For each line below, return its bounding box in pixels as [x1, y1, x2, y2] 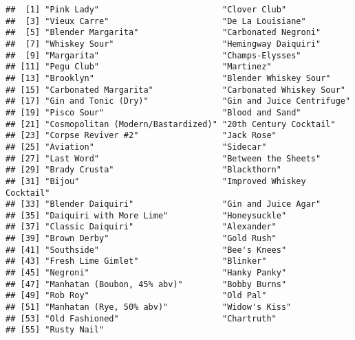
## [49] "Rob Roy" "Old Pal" [6, 291, 267, 301]
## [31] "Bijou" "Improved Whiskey [6, 176, 306, 186]
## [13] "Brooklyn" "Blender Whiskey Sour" [6, 73, 331, 83]
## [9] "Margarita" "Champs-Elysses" [6, 50, 301, 60]
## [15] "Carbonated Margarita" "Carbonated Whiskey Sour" [6, 84, 345, 95]
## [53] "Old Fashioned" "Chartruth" [6, 313, 277, 324]
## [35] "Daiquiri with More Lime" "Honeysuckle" [6, 210, 287, 220]
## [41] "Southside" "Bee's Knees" [6, 245, 287, 255]
